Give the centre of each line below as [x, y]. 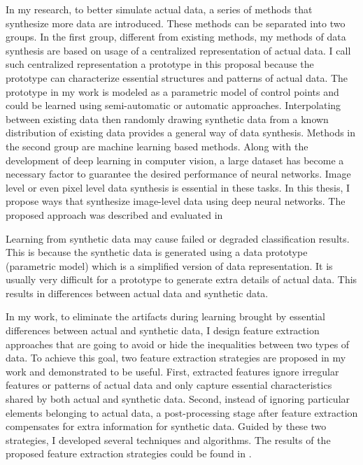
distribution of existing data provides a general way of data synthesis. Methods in [181, 133]
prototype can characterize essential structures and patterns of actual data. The [177, 77]
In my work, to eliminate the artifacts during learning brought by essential [166, 316]
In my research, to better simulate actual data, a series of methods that [159, 9]
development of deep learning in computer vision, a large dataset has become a [175, 160]
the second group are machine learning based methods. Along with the [157, 146]
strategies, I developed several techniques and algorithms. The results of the [168, 439]
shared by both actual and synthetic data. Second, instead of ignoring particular [178, 399]
